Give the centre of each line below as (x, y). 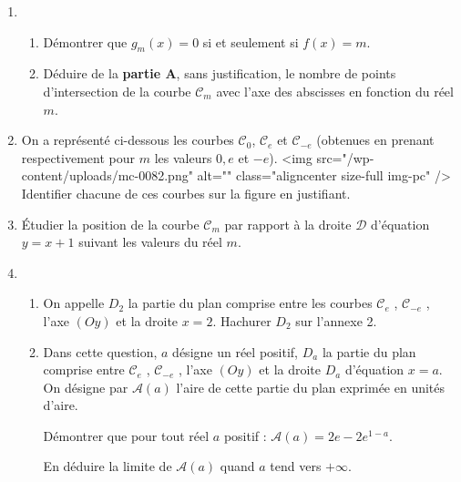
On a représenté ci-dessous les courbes (128, 140)
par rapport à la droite (288, 224)
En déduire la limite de (108, 466)
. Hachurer (242, 320)
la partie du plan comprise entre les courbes (250, 303)
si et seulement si (251, 41)
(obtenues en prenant (375, 140)
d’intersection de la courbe (117, 91)
